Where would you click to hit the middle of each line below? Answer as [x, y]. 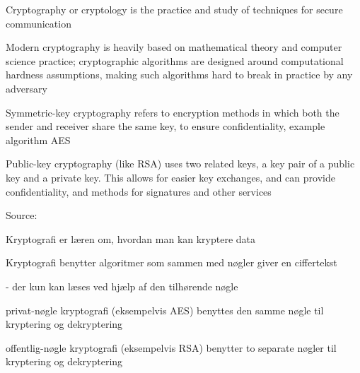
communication [39, 23]
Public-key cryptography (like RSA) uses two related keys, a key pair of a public [180, 164]
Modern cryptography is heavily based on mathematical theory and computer [174, 47]
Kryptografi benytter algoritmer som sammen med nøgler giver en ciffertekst [172, 262]
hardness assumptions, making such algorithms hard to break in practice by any [179, 75]
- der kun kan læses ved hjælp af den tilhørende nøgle [122, 286]
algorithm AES [38, 140]
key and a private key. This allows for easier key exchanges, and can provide [170, 177]
